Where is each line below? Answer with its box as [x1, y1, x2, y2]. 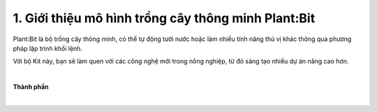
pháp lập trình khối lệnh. [13, 44, 83, 52]
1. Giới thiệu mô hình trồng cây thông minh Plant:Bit [13, 10, 316, 26]
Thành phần [13, 83, 49, 91]
